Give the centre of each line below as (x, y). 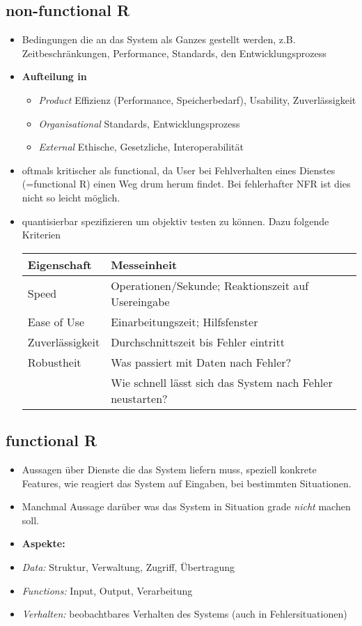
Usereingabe (140, 301)
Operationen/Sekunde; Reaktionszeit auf (210, 285)
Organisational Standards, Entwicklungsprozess (139, 123)
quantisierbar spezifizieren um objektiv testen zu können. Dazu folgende (175, 221)
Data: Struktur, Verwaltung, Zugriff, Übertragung (128, 566)
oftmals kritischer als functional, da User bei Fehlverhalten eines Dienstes (179, 170)
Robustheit (54, 362)
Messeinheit (144, 264)
